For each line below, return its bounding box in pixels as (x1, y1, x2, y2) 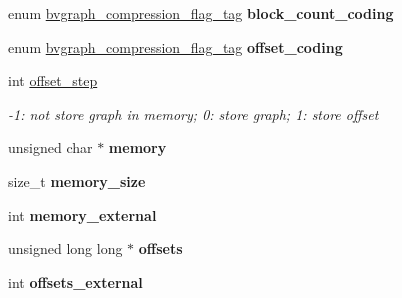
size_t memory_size (8, 170, 146, 191)
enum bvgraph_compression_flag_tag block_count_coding (8, 3, 394, 23)
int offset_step (8, 70, 98, 91)
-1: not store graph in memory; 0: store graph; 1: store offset (8, 103, 379, 124)
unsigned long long (8, 238, 123, 259)
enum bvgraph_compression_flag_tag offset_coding (8, 36, 343, 57)
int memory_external (8, 204, 157, 225)
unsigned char (8, 137, 93, 158)
